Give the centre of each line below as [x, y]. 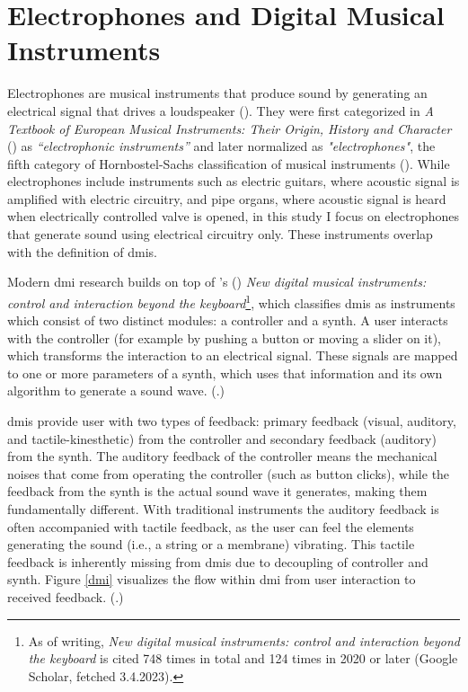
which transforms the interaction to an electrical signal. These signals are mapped [233, 355]
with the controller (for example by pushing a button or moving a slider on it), [224, 337]
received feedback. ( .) [66, 597]
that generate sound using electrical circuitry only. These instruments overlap [220, 234]
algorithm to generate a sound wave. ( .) [116, 390]
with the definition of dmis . [82, 251]
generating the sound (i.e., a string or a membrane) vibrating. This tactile [211, 544]
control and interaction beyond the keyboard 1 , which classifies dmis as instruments [231, 301]
